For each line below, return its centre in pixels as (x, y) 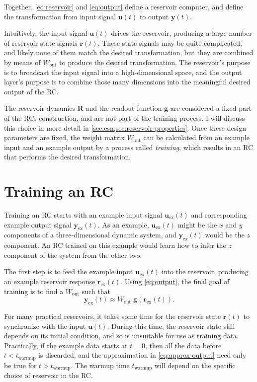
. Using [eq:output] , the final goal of (175, 281)
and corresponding (219, 215)
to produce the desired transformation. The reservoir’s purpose (155, 62)
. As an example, (123, 224)
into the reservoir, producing (205, 271)
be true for (20, 365)
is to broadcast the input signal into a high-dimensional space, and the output (123, 72)
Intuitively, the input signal (46, 33)
